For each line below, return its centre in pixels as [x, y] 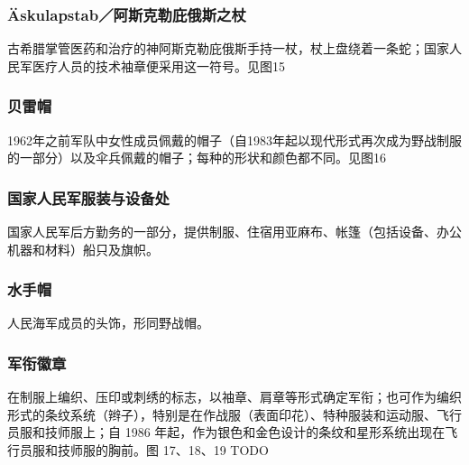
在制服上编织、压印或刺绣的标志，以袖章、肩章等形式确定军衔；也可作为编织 [234, 397]
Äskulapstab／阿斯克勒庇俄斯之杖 [127, 14]
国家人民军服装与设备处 [88, 197]
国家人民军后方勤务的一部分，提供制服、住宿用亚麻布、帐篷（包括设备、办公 [234, 232]
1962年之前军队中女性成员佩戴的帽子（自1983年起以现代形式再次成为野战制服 [234, 139]
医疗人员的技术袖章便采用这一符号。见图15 [158, 65]
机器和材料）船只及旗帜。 [83, 249]
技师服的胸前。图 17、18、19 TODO [163, 450]
